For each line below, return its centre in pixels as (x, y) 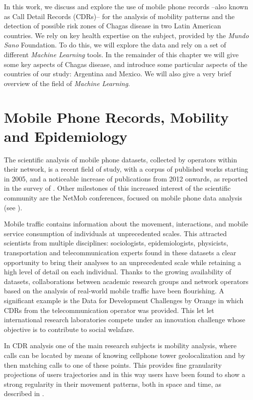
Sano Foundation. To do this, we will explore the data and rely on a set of (115, 45)
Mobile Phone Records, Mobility (116, 117)
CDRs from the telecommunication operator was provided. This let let (109, 310)
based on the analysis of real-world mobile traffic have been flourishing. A (114, 291)
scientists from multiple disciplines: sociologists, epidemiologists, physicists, (116, 243)
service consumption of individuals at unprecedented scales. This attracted (116, 233)
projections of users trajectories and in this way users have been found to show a (125, 374)
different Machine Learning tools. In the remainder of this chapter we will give (121, 54)
